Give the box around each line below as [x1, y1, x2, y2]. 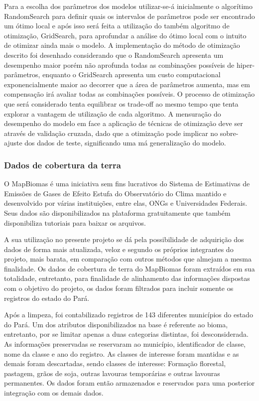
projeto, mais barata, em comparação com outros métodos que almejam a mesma [4, 254, 252, 264]
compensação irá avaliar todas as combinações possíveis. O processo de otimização [4, 89, 255, 99]
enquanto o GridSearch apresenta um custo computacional [42, 69, 221, 80]
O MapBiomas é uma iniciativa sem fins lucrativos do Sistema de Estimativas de [4, 178, 250, 189]
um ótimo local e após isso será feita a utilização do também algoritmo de [4, 20, 230, 31]
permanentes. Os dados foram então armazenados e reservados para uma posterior [4, 378, 255, 388]
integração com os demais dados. [4, 388, 104, 398]
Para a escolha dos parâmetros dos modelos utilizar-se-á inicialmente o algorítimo [4, 1, 253, 11]
